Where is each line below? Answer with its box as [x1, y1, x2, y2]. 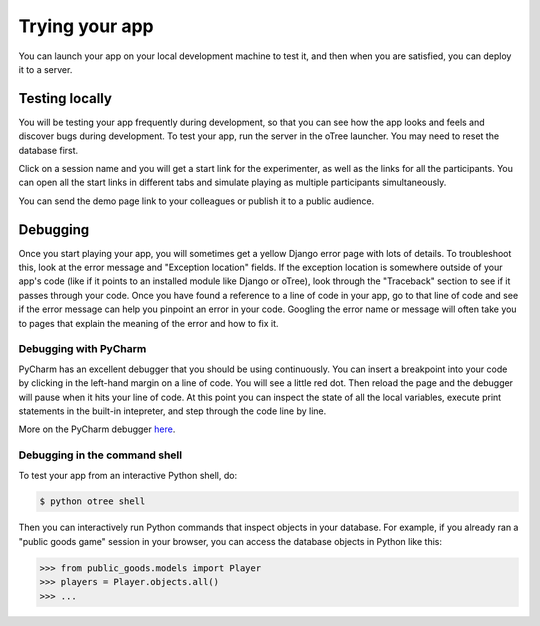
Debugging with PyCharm [18, 342, 147, 356]
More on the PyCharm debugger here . [18, 423, 176, 435]
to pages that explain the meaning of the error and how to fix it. [18, 317, 279, 329]
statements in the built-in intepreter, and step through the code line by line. [18, 405, 327, 417]
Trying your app [18, 15, 154, 37]
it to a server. [18, 63, 73, 75]
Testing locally [18, 90, 112, 107]
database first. [18, 144, 79, 156]
